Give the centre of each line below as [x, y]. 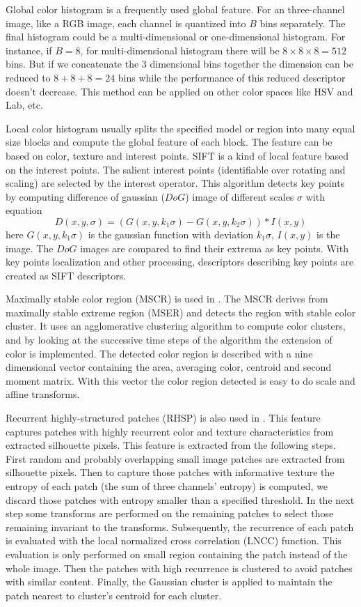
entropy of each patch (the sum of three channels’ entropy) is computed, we [167, 486]
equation [24, 210]
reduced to [28, 77]
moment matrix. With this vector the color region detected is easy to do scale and [180, 380]
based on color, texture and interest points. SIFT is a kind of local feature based [177, 155]
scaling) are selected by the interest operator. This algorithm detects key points [175, 183]
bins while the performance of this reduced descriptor [232, 77]
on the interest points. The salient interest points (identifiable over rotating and [176, 169]
